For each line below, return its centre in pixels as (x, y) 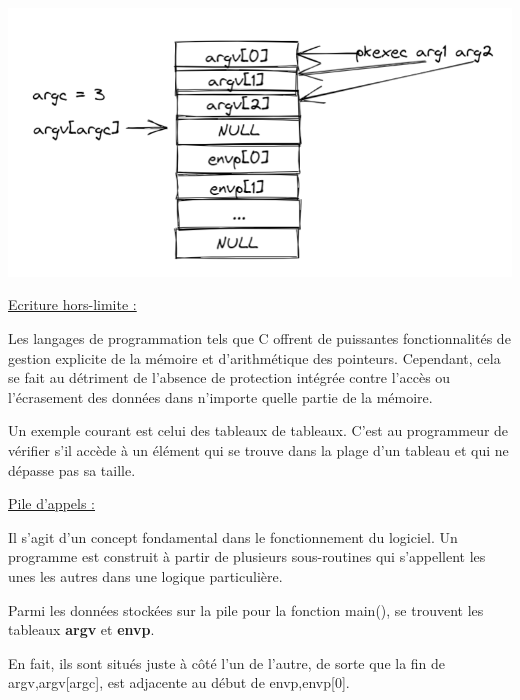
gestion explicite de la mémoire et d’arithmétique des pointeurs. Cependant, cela (254, 357)
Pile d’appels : (52, 503)
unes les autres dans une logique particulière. (145, 576)
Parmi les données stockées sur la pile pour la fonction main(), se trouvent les (246, 609)
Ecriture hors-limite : (72, 304)
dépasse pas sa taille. (72, 469)
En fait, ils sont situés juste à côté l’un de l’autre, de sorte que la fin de (227, 662)
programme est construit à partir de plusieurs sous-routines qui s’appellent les (247, 556)
